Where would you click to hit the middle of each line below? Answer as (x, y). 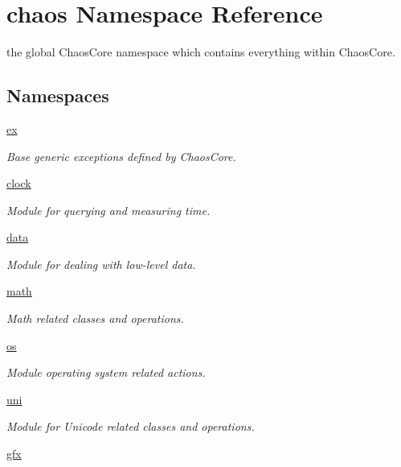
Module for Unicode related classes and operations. (131, 426)
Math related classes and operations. (95, 318)
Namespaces (58, 95)
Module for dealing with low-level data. (101, 264)
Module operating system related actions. (106, 372)
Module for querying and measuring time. (108, 210)
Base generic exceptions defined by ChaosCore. (121, 156)
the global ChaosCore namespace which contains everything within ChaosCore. (201, 52)
